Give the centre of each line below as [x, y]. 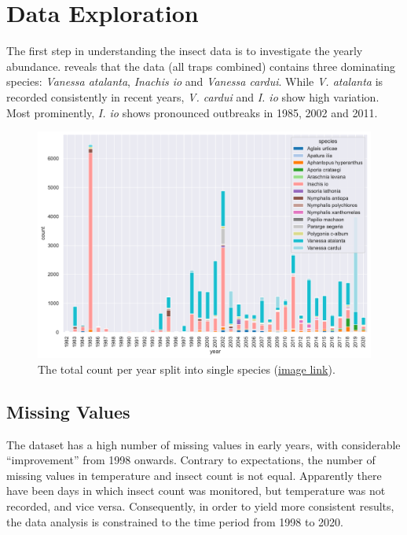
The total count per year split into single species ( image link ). [187, 369]
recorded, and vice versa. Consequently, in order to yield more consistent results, [200, 506]
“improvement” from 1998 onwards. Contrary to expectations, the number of [191, 460]
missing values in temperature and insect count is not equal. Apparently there [194, 475]
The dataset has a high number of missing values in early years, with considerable [203, 444]
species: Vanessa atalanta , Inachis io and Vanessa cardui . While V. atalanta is [195, 81]
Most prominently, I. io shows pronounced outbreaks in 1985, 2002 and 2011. [192, 112]
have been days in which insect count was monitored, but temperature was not [196, 491]
